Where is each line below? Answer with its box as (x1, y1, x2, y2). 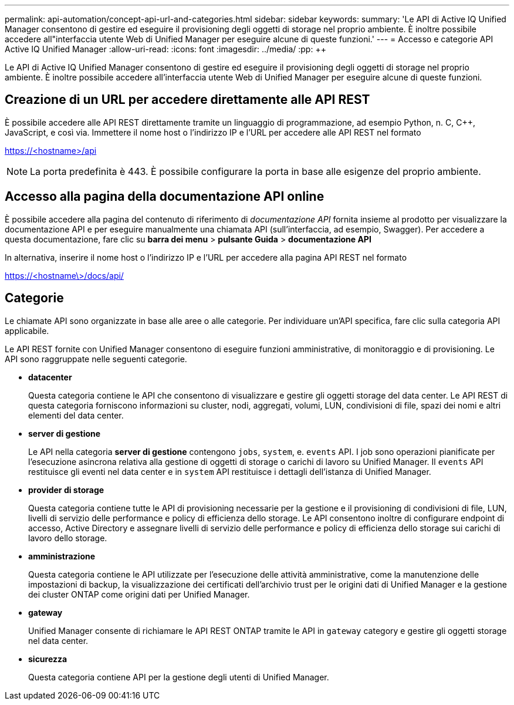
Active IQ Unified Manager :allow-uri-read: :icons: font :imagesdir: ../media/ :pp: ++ (5, 44, 326, 54)
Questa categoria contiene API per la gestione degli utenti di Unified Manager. (28, 672, 329, 682)
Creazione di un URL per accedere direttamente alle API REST (5, 92, 370, 107)
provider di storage (28, 484, 104, 495)
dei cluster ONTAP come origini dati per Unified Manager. (28, 589, 250, 599)
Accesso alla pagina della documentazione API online (5, 189, 324, 204)
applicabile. (5, 325, 49, 336)
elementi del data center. (28, 410, 124, 420)
